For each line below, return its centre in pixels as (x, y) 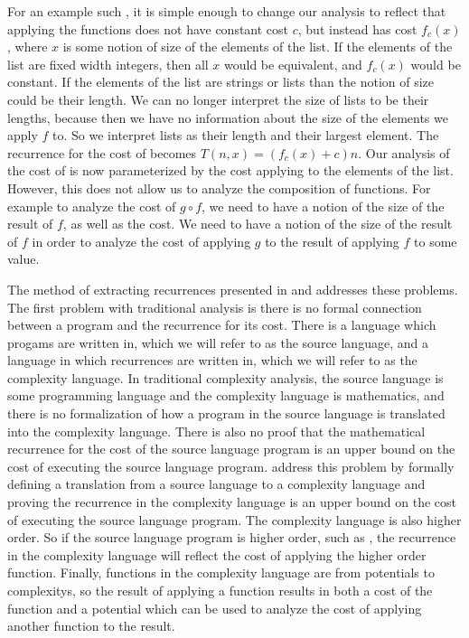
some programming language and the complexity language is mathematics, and (226, 395)
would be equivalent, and (293, 64)
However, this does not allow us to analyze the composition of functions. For (219, 188)
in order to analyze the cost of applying (141, 241)
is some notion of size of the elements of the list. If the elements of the (258, 47)
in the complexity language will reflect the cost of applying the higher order (217, 554)
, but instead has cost (357, 28)
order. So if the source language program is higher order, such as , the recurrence (232, 537)
